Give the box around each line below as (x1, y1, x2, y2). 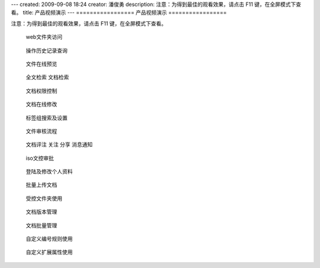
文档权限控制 (25, 87, 57, 94)
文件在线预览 (25, 60, 57, 67)
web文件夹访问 (25, 33, 62, 41)
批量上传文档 (25, 181, 57, 189)
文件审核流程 (25, 127, 57, 134)
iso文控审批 (25, 154, 55, 162)
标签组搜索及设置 (25, 114, 68, 121)
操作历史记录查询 (25, 47, 68, 54)
